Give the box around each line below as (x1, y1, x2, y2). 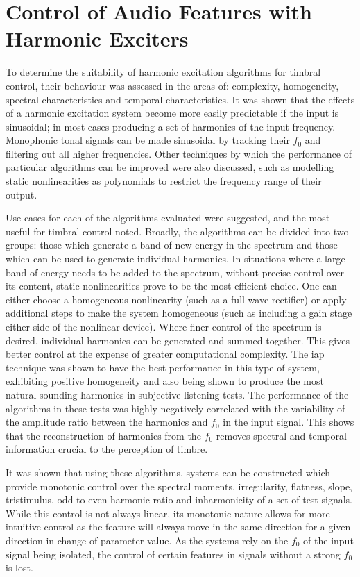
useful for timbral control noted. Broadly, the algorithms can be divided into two (6, 224, 349, 238)
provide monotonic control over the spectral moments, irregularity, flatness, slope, (6, 478, 352, 493)
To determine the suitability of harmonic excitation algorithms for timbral (6, 65, 321, 79)
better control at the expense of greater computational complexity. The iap (6, 346, 325, 361)
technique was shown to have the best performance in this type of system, (6, 360, 320, 374)
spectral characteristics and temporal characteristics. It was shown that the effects (6, 92, 355, 106)
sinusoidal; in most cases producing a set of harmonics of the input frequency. (6, 119, 336, 133)
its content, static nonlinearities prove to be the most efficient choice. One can (6, 278, 337, 293)
